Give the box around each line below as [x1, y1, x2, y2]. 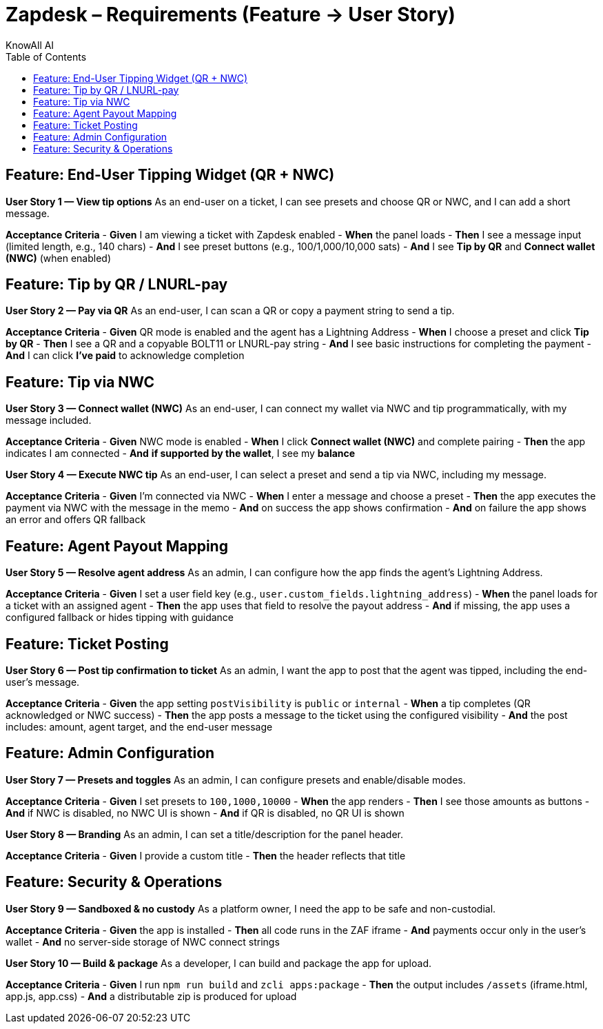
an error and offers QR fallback [6, 513, 146, 526]
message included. [6, 414, 92, 427]
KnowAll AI [6, 39, 54, 51]
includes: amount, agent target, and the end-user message [6, 720, 273, 733]
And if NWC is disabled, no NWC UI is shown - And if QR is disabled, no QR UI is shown [6, 806, 405, 819]
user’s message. [6, 675, 80, 688]
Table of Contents [6, 50, 87, 63]
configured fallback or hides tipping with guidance [6, 611, 234, 624]
